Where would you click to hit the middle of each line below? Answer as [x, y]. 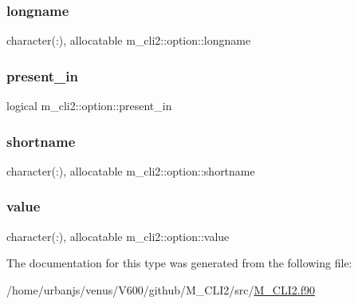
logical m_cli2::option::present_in [89, 106]
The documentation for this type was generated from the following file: [179, 263]
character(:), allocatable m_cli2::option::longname [129, 40]
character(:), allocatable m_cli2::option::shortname [131, 170]
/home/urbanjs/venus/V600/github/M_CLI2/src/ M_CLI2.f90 [161, 289]
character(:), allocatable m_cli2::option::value [118, 236]
